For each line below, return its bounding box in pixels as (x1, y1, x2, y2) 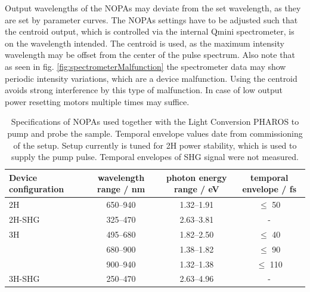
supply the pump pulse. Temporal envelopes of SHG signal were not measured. (11, 150, 299, 163)
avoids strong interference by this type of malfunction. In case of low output (5, 84, 283, 96)
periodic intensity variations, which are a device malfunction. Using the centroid (5, 72, 297, 84)
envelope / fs (242, 183, 297, 195)
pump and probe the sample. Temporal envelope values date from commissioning (7, 127, 303, 139)
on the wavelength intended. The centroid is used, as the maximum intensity (5, 36, 284, 49)
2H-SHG (9, 213, 40, 225)
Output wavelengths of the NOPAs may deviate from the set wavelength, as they (5, 2, 301, 14)
